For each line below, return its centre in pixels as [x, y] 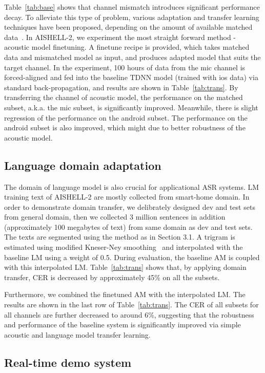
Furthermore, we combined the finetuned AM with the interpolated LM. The [125, 294]
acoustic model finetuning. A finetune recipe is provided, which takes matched [127, 47]
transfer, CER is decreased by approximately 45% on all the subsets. [112, 277]
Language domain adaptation [83, 165]
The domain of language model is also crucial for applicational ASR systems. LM [132, 186]
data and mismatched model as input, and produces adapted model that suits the [132, 57]
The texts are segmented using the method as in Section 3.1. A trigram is [120, 237]
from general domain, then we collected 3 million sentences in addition [115, 217]
